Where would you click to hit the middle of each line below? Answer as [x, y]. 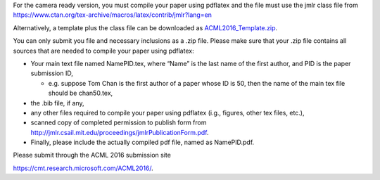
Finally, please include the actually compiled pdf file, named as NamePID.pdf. [142, 142]
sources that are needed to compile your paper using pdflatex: [103, 51]
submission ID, [52, 73]
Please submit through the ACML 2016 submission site [92, 155]
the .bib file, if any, [57, 103]
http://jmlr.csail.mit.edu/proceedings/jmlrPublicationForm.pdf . [120, 132]
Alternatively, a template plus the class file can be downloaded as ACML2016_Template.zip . [145, 27]
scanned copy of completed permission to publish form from [119, 122]
